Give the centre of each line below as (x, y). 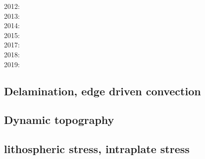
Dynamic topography (59, 120)
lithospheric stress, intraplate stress (97, 149)
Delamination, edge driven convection (102, 91)
